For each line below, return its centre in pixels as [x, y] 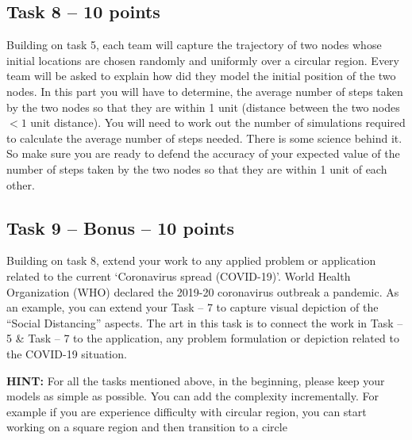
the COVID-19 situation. [67, 353]
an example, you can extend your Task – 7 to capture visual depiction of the [193, 307]
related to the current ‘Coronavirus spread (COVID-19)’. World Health [179, 275]
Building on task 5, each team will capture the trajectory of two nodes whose [194, 45]
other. [21, 184]
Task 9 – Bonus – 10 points [120, 227]
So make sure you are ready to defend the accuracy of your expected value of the [203, 153]
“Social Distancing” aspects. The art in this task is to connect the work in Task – [205, 322]
